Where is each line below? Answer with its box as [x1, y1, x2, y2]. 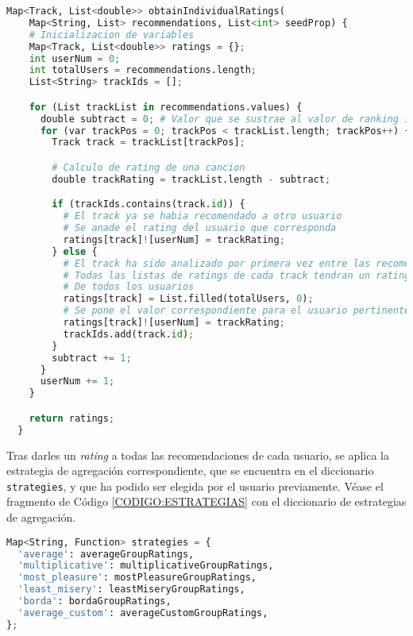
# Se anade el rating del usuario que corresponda [63, 222, 337, 234]
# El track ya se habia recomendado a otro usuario [63, 210, 342, 222]
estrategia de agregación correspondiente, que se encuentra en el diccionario [6, 462, 374, 479]
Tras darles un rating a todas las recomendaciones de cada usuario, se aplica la [6, 446, 389, 463]
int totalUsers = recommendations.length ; [29, 64, 257, 76]
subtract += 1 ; [52, 352, 132, 364]
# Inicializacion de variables [29, 29, 195, 40]
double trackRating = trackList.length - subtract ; [52, 173, 331, 185]
